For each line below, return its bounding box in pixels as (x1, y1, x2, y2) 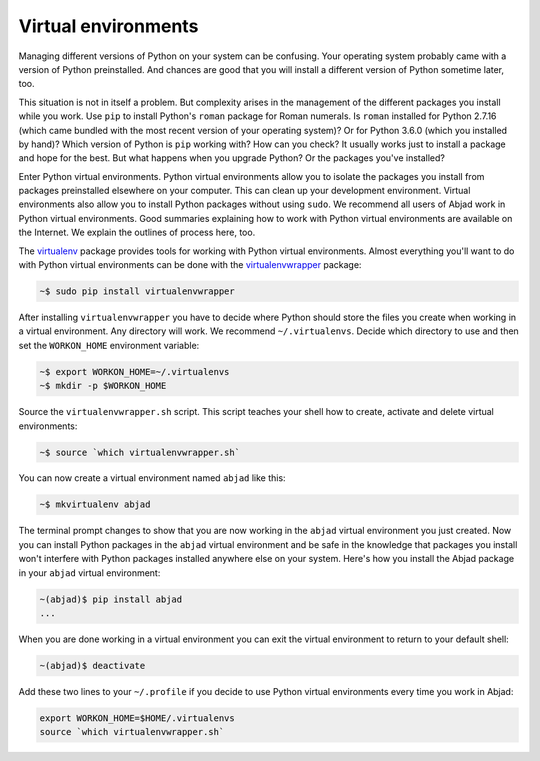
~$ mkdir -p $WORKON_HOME (39, 380, 167, 392)
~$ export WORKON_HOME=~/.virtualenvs (39, 366, 230, 377)
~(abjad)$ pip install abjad (39, 593, 183, 605)
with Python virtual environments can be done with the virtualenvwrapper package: (18, 259, 362, 271)
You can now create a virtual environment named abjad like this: (18, 472, 286, 484)
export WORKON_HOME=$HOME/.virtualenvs (39, 712, 235, 724)
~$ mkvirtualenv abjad (39, 499, 151, 510)
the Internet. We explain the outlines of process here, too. (18, 226, 256, 239)
